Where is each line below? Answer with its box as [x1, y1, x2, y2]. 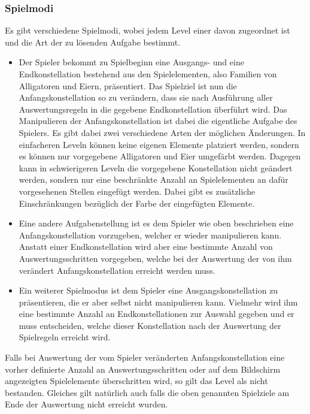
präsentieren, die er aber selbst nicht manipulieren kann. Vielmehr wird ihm [19, 295, 298, 308]
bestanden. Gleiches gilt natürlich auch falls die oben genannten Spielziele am [5, 386, 290, 398]
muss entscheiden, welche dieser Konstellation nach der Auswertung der [19, 319, 281, 331]
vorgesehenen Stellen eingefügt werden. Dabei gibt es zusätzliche [19, 185, 256, 197]
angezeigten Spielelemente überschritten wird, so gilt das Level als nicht [5, 374, 268, 387]
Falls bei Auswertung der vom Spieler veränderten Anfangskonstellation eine [5, 351, 285, 364]
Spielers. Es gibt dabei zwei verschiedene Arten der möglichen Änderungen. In [19, 126, 306, 138]
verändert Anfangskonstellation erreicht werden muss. [19, 264, 215, 276]
